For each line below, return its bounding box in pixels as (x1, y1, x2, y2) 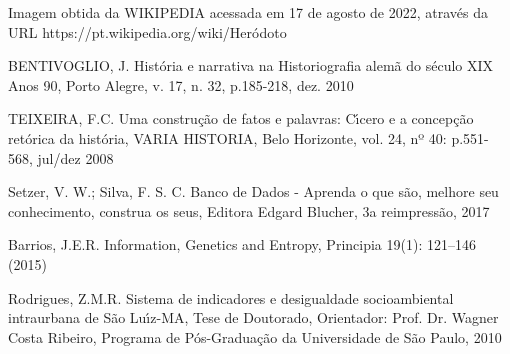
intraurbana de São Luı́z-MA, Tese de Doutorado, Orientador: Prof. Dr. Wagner (8, 307, 499, 328)
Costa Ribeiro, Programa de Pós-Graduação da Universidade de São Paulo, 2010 (8, 326, 502, 347)
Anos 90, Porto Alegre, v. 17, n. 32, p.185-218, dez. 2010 (8, 74, 354, 95)
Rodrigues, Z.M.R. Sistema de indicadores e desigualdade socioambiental (8, 287, 454, 308)
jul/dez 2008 (37, 147, 114, 168)
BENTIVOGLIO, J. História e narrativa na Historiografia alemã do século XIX (8, 55, 494, 76)
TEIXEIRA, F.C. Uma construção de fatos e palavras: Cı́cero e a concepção (8, 108, 474, 129)
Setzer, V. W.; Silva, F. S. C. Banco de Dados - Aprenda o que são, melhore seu (8, 181, 499, 202)
